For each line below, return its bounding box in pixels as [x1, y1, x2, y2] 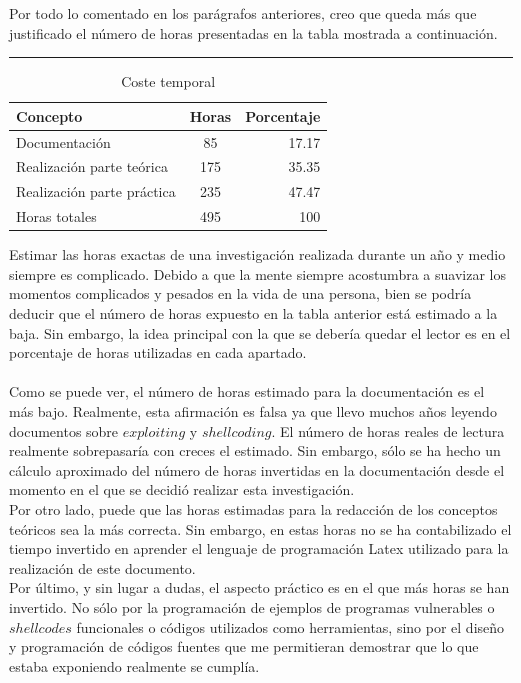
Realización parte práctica [16, 181, 176, 202]
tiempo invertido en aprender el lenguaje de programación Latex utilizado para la [9, 538, 509, 559]
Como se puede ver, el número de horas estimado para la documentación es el [9, 381, 485, 402]
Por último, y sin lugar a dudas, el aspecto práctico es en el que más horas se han [9, 577, 510, 598]
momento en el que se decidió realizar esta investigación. [9, 479, 355, 500]
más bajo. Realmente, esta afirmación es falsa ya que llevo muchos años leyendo [9, 401, 497, 421]
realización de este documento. [9, 557, 196, 578]
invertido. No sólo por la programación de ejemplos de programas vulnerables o [9, 596, 495, 617]
